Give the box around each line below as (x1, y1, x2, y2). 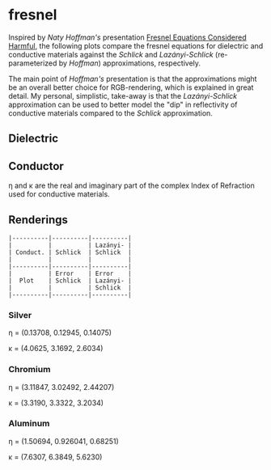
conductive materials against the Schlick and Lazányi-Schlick (8, 49, 214, 59)
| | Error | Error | (8, 269, 132, 277)
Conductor (8, 159, 65, 173)
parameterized (8, 58, 57, 68)
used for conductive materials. (8, 189, 111, 199)
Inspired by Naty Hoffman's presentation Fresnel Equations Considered (8, 32, 247, 42)
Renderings (8, 213, 69, 227)
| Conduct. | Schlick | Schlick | (8, 248, 132, 256)
